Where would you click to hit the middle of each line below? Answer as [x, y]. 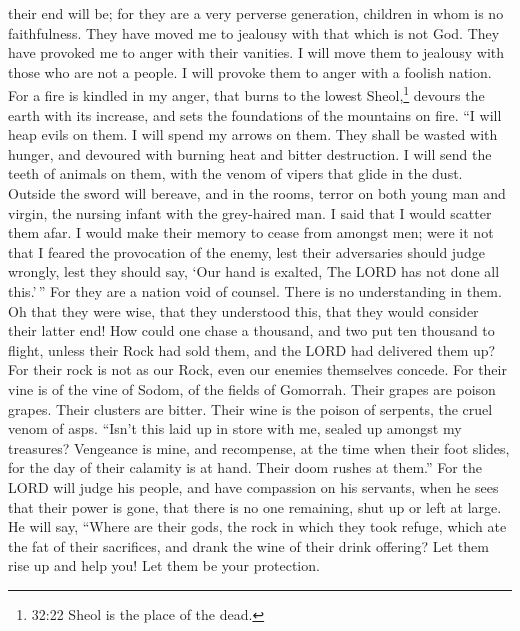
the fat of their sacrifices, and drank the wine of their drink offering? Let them [248, 545]
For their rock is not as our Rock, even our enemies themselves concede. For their [257, 369]
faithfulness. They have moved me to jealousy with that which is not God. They [254, 32]
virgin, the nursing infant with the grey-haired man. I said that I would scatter [250, 212]
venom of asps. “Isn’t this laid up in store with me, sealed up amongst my [235, 428]
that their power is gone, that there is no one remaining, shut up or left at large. [255, 506]
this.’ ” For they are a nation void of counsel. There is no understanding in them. [255, 290]
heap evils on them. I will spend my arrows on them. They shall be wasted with [253, 134]
